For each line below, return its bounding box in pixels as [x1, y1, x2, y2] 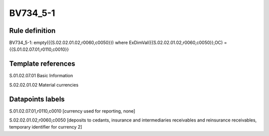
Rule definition [9, 26, 56, 35]
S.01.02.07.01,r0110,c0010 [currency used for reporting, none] [9, 108, 135, 114]
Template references [9, 60, 76, 68]
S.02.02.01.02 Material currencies [9, 82, 79, 88]
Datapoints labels [9, 95, 65, 103]
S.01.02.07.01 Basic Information [9, 73, 73, 79]
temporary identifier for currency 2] [9, 124, 82, 130]
